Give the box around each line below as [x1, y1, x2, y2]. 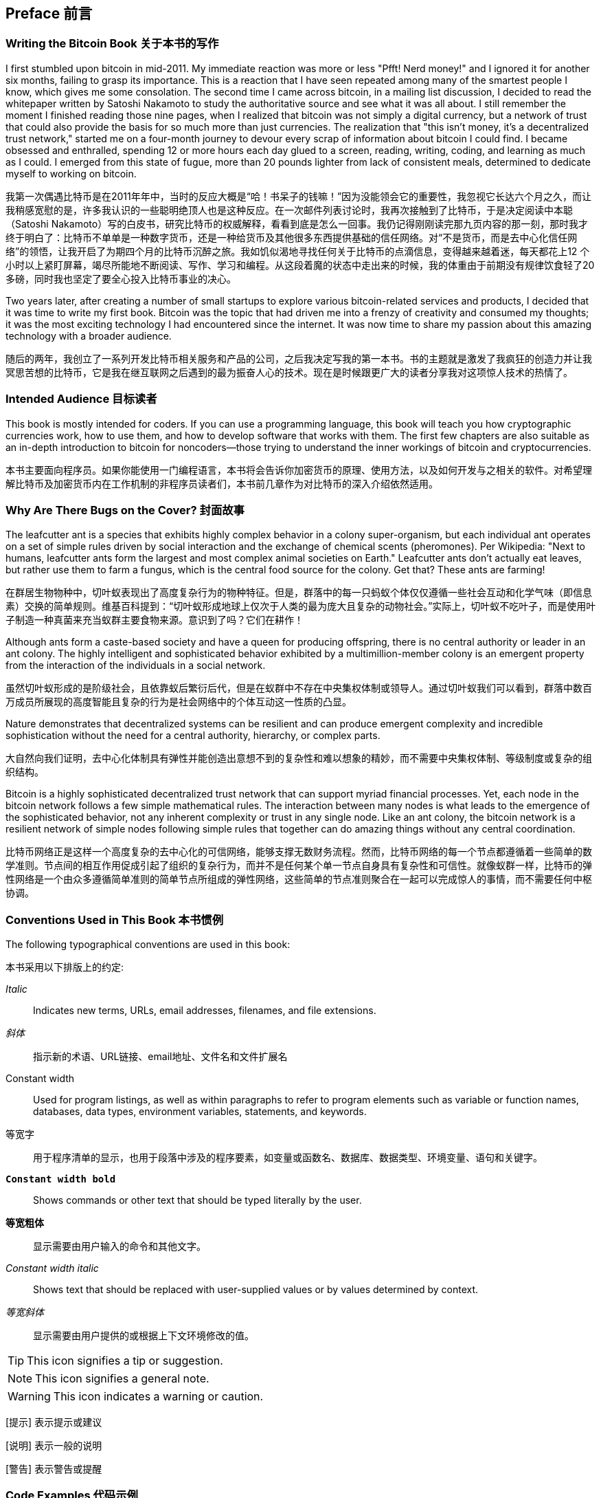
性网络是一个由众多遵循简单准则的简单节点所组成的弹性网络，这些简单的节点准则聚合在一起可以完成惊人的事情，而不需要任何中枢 [5, 873, 592, 885]
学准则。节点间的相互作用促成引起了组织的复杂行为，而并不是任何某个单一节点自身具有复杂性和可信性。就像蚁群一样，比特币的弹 [5, 859, 592, 872]
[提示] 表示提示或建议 [5, 1416, 102, 1429]
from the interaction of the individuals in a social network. [5, 659, 266, 672]
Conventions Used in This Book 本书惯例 [5, 912, 223, 927]
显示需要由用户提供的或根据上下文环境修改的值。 [33, 1330, 254, 1342]
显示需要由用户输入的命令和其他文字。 [33, 1240, 206, 1253]
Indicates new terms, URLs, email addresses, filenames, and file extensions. [33, 1004, 376, 1017]
